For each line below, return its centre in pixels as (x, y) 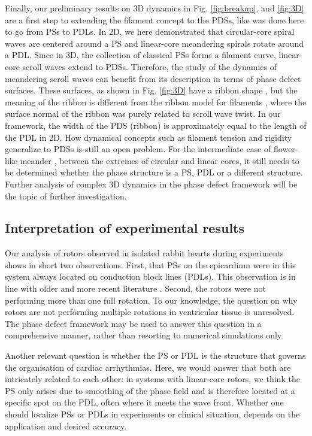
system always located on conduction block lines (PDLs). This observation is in (150, 276)
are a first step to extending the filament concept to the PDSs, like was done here (155, 19)
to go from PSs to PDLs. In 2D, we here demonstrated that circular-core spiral (150, 31)
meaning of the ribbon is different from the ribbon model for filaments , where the (156, 102)
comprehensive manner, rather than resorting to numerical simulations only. (144, 335)
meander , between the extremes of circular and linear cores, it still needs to (160, 160)
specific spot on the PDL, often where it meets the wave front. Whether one (144, 402)
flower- (286, 149)
